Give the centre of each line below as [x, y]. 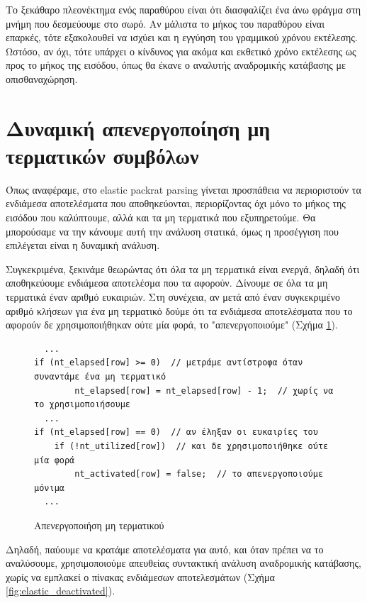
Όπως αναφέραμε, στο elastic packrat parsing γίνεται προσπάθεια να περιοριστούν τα [183, 189]
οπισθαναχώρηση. [42, 78]
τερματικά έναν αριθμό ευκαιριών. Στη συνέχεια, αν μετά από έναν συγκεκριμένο [173, 297]
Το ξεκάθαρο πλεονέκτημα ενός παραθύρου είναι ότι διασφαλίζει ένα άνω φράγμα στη [183, 9]
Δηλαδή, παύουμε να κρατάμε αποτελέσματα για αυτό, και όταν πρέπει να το [165, 549]
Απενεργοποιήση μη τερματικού [99, 525]
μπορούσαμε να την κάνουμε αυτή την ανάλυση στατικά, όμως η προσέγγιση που [172, 231]
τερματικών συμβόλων [102, 155]
